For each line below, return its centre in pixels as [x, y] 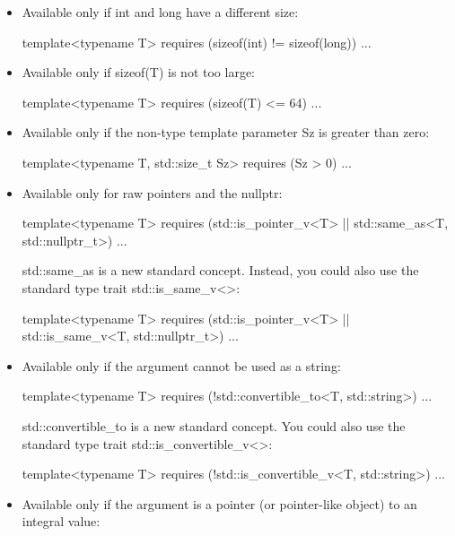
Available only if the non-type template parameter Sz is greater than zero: [226, 132]
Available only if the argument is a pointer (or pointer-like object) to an [219, 503]
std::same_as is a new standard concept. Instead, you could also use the [220, 270]
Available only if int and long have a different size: [160, 12]
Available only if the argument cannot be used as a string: [181, 365]
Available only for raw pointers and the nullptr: [152, 192]
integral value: [61, 521]
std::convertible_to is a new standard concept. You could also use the [214, 425]
